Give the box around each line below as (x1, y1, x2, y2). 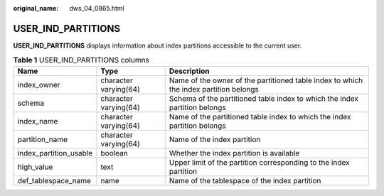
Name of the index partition (169, 134, 261, 144)
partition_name (17, 134, 68, 144)
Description (169, 66, 210, 76)
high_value (17, 162, 53, 172)
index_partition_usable (17, 148, 93, 158)
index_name (17, 116, 58, 126)
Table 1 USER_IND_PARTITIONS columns (13, 55, 149, 65)
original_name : (13, 4, 59, 12)
